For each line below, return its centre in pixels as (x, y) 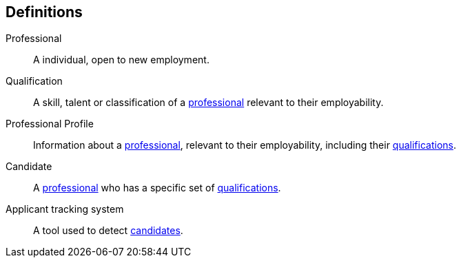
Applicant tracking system (65, 209)
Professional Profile (50, 124)
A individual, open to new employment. (121, 60)
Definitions (44, 12)
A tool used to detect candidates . (108, 231)
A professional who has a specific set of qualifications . (157, 188)
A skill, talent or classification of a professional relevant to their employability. (208, 103)
